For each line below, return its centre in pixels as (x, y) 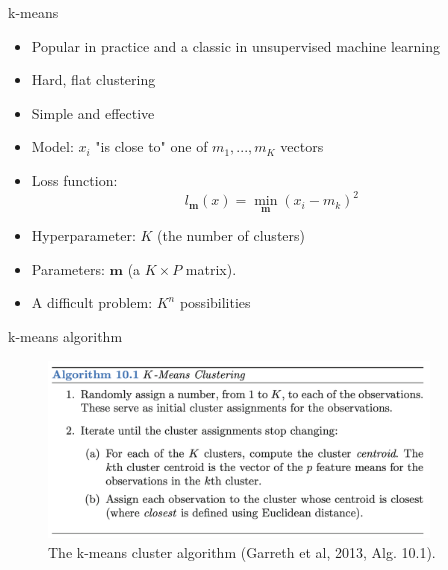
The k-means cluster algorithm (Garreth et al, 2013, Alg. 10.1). (242, 551)
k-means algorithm (65, 336)
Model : (52, 146)
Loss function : (74, 179)
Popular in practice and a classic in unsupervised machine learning (236, 45)
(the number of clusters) (230, 235)
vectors (302, 146)
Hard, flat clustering (93, 79)
